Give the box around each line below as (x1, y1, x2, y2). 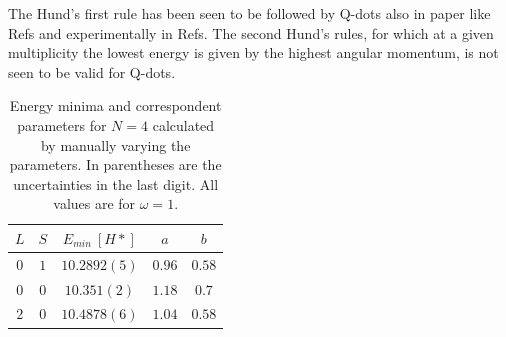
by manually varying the (40, 134, 191, 155)
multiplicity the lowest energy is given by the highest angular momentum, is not (8, 42, 499, 63)
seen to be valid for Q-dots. (8, 61, 176, 82)
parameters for (17, 114, 107, 135)
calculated (152, 114, 215, 135)
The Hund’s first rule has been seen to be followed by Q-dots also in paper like (8, 3, 491, 23)
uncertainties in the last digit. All (13, 173, 219, 194)
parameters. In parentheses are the (9, 154, 222, 175)
